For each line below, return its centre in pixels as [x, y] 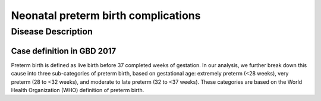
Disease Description [52, 31]
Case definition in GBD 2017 [64, 51]
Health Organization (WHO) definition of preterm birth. [78, 90]
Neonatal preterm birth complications [106, 15]
